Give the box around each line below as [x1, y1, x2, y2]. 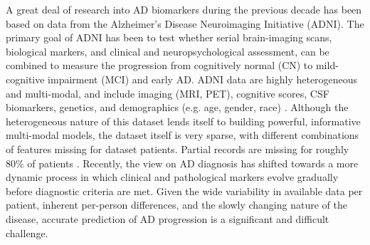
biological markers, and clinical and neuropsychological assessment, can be [6, 43, 329, 58]
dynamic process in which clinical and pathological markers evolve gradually [6, 170, 339, 184]
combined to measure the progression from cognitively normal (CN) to [6, 58, 313, 73]
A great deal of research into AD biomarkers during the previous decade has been [6, 2, 362, 16]
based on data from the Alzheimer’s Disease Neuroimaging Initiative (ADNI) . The [6, 16, 364, 31]
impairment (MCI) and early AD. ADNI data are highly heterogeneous [48, 71, 358, 86]
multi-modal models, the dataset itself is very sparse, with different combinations [6, 127, 359, 142]
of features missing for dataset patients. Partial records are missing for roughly [6, 141, 349, 156]
